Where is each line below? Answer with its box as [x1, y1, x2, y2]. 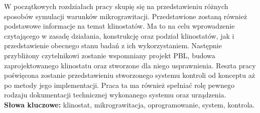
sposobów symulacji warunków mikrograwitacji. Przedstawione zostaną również [4, 11, 247, 21]
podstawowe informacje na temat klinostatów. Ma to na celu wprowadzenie [4, 21, 235, 31]
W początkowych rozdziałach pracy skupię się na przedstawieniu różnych [4, 1, 228, 11]
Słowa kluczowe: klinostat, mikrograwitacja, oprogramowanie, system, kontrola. [4, 99, 255, 109]
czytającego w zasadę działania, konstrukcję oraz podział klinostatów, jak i [4, 30, 234, 41]
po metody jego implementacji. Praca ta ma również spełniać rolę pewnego [4, 79, 234, 90]
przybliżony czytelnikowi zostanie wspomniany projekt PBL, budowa [4, 50, 215, 60]
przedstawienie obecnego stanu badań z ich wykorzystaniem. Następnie [4, 40, 222, 51]
